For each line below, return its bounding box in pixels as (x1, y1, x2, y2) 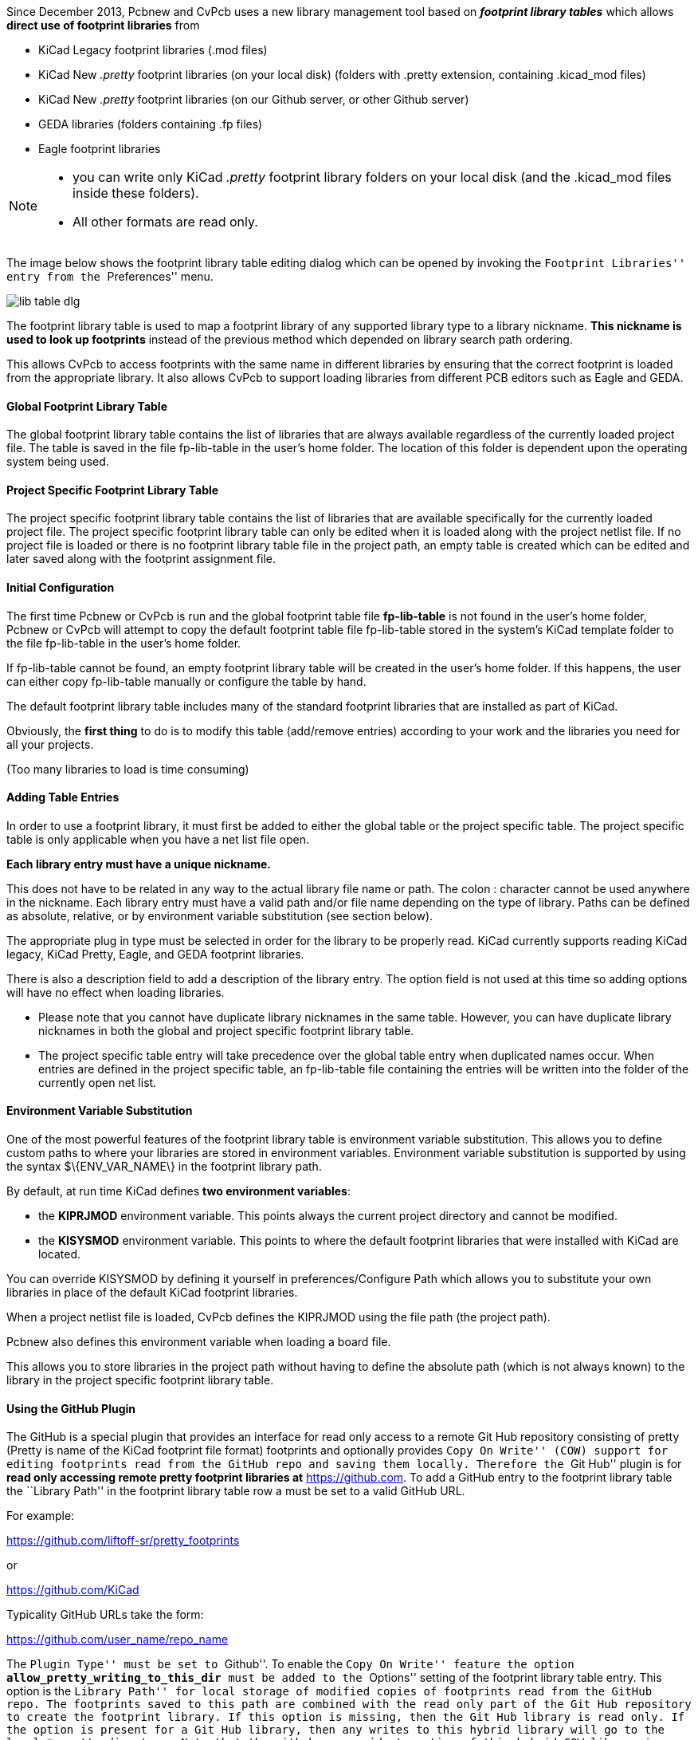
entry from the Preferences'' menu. (6, 270, 214, 283)
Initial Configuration (6, 581, 115, 595)
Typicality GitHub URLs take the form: (6, 1608, 204, 1622)
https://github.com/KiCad (6, 1583, 139, 1597)
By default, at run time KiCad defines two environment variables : (6, 1184, 351, 1199)
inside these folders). (73, 185, 199, 201)
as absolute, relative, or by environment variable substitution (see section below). (6, 908, 433, 923)
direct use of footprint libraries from (6, 18, 200, 32)
